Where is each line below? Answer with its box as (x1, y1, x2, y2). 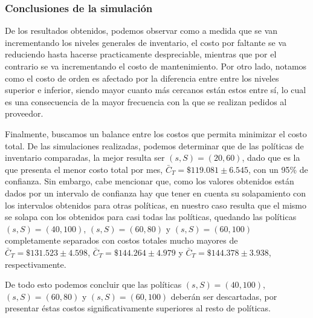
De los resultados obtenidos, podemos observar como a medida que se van (5, 24, 278, 37)
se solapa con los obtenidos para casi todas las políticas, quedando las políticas (5, 210, 297, 223)
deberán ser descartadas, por (170, 290, 277, 302)
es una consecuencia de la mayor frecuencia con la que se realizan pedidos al (5, 95, 287, 108)
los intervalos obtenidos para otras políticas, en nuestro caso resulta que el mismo (5, 198, 307, 211)
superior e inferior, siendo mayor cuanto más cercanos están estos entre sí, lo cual (5, 83, 306, 96)
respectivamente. (5, 258, 66, 270)
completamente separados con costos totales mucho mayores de (5, 234, 238, 247)
